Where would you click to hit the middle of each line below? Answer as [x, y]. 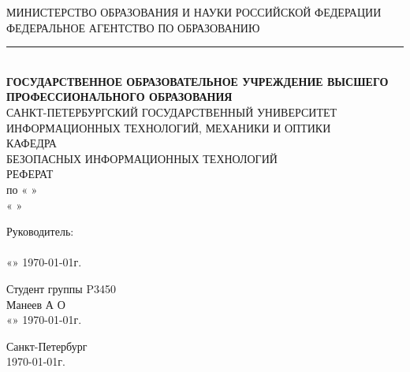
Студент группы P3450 [61, 288]
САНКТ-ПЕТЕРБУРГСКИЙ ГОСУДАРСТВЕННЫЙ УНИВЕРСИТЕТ [172, 112]
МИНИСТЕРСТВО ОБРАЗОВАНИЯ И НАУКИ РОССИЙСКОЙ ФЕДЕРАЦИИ [194, 12]
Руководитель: [40, 231]
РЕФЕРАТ [30, 174]
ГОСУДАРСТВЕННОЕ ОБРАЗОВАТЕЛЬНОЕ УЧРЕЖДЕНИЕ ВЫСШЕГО [198, 81]
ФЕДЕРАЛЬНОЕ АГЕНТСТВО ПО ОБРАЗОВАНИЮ [133, 27]
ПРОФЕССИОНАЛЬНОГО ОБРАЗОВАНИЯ [119, 97]
